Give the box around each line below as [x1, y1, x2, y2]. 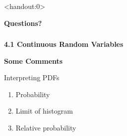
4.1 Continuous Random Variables [4, 39, 124, 49]
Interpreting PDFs [4, 72, 60, 83]
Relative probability [15, 123, 76, 133]
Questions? [4, 17, 42, 28]
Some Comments [4, 55, 63, 66]
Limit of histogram [15, 106, 73, 116]
